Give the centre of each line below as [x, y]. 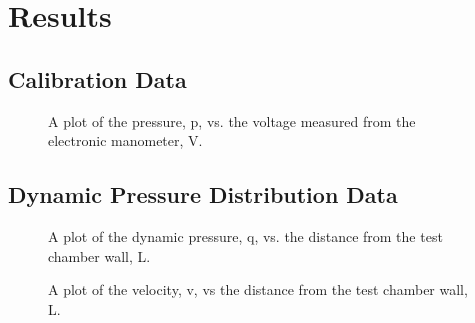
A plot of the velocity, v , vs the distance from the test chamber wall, [258, 289]
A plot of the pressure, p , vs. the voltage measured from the [232, 120]
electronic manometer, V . [125, 140]
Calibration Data [97, 78]
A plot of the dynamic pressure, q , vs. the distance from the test [245, 235]
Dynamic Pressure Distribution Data [203, 194]
